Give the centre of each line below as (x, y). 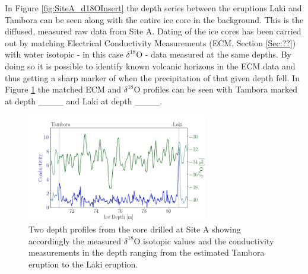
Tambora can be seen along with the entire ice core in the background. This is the (154, 19)
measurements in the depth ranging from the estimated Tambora (147, 252)
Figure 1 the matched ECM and (63, 89)
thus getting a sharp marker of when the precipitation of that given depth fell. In (152, 77)
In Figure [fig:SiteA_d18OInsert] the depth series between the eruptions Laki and (153, 8)
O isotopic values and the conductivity (204, 240)
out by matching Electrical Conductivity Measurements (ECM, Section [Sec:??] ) (150, 42)
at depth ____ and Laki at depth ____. (84, 101)
